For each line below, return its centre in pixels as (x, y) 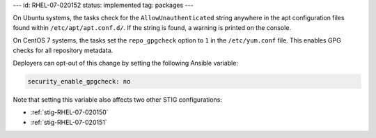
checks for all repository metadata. (63, 50)
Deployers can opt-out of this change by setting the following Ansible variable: (125, 63)
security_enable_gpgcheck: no (79, 81)
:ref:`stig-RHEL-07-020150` (69, 112)
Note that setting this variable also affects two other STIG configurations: (118, 99)
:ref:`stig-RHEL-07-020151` (69, 122)
